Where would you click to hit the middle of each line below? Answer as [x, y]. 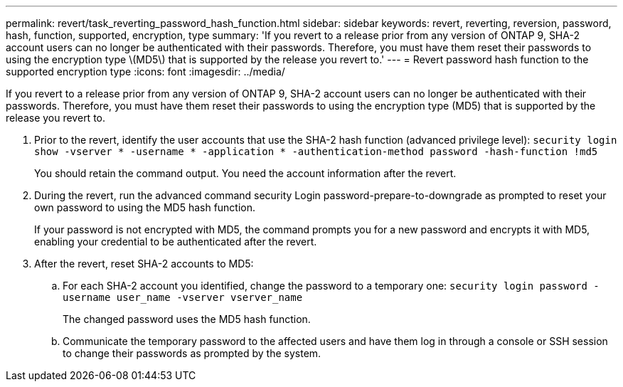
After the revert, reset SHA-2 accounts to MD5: [144, 264]
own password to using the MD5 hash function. [145, 207]
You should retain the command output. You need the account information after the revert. [245, 173]
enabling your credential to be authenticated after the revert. [176, 242]
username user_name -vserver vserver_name [183, 297]
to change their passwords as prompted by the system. [192, 353]
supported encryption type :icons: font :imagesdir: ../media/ [145, 71]
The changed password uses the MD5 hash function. [187, 319]
